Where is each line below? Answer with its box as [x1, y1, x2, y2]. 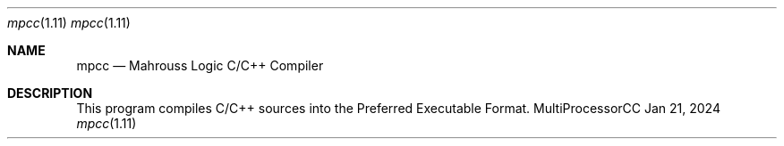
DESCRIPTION [7, 85, 93, 101]
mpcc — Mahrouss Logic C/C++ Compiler [76, 58, 324, 73]
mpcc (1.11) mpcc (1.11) [7, 15, 131, 30]
